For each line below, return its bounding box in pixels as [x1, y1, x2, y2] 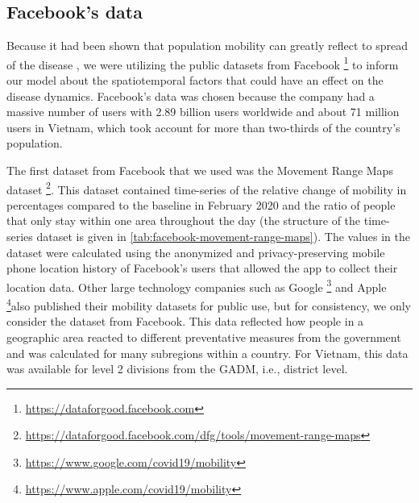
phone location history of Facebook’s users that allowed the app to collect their [6, 260, 398, 276]
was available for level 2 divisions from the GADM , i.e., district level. [6, 360, 348, 377]
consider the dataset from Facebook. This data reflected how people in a [6, 313, 364, 330]
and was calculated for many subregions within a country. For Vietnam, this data [6, 344, 409, 361]
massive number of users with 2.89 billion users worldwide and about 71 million [6, 103, 400, 120]
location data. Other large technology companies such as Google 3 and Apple [6, 276, 387, 295]
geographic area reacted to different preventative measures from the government [6, 328, 401, 345]
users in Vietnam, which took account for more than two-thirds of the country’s [6, 118, 400, 135]
